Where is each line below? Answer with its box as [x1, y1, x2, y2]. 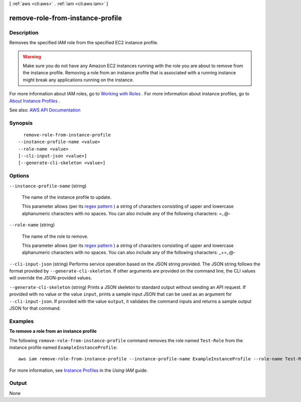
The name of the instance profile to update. [22, 194, 112, 200]
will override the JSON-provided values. [9, 275, 92, 281]
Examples [9, 318, 34, 325]
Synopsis [9, 119, 33, 126]
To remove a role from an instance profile [9, 328, 97, 334]
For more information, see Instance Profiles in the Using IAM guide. [9, 367, 148, 373]
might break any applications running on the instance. [23, 77, 134, 83]
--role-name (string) [9, 222, 55, 228]
